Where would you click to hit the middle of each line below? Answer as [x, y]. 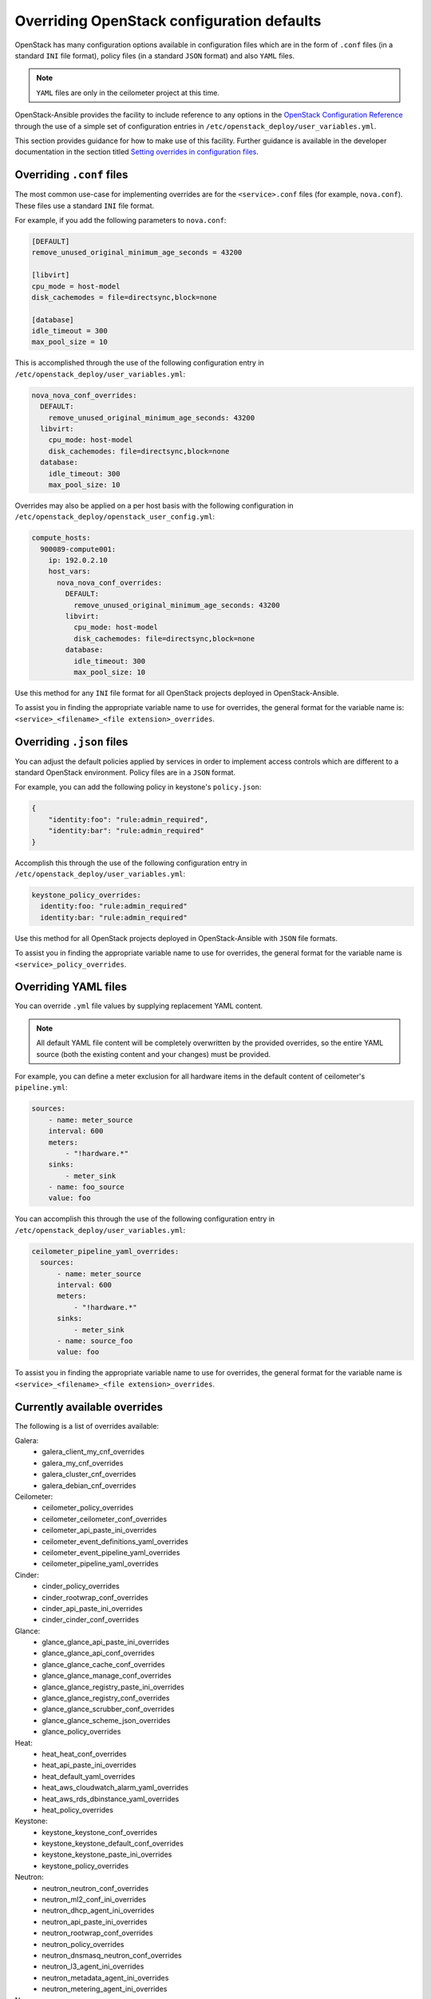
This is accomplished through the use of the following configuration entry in [140, 363]
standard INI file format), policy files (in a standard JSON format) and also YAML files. [155, 55]
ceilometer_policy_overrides [88, 1508]
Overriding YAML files [71, 987]
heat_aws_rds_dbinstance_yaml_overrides [111, 1798]
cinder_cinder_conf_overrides [91, 1620]
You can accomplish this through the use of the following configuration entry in [145, 1219]
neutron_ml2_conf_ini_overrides [94, 1900]
